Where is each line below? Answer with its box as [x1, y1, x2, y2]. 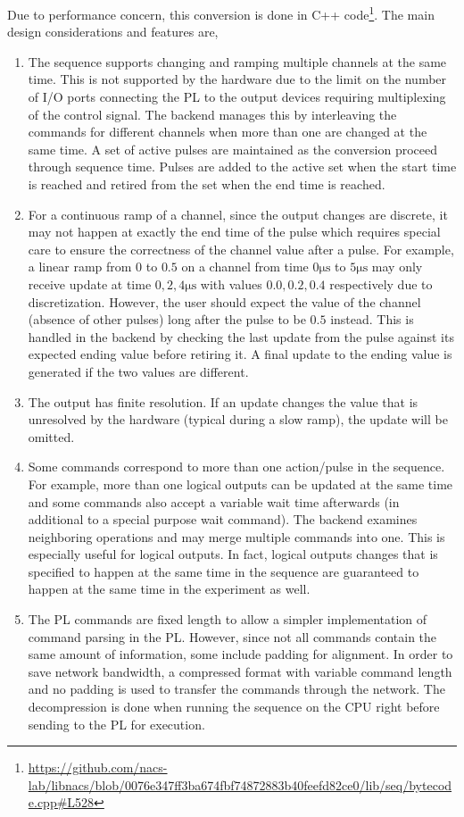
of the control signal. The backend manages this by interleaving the [28, 104, 397, 123]
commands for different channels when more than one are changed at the [28, 122, 427, 141]
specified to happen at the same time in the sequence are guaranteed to [28, 562, 419, 580]
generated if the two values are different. [28, 362, 249, 380]
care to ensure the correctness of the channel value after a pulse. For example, [28, 239, 454, 258]
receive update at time [28, 274, 152, 293]
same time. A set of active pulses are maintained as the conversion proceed [28, 139, 438, 158]
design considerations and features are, [7, 22, 219, 41]
